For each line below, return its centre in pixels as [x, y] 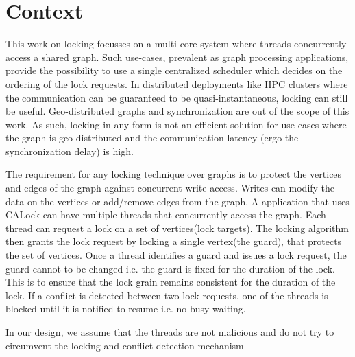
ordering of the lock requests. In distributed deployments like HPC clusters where [177, 83]
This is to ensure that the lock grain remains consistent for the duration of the [171, 282]
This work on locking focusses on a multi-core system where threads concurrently [176, 44]
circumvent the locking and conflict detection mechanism [125, 345]
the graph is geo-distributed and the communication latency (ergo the [152, 138]
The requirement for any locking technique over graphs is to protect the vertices [174, 174]
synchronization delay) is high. [70, 151]
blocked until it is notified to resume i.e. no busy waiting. [126, 309]
